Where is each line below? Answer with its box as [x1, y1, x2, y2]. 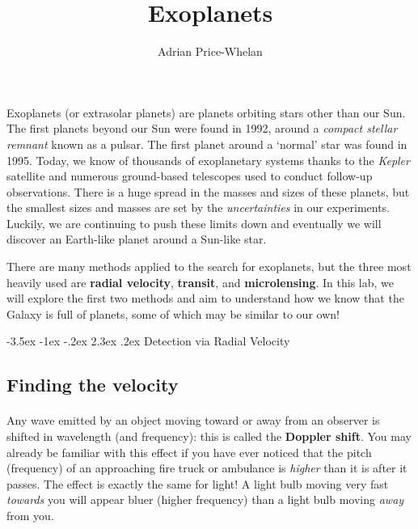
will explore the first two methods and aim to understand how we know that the [6, 290, 404, 307]
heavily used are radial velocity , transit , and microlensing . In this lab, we [6, 273, 394, 290]
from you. [6, 506, 54, 523]
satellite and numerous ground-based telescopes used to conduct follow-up [6, 167, 373, 184]
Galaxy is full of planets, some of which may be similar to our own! [6, 305, 340, 322]
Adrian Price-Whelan [158, 43, 263, 60]
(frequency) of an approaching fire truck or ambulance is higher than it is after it [6, 459, 407, 476]
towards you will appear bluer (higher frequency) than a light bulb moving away [6, 491, 404, 508]
